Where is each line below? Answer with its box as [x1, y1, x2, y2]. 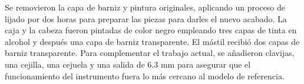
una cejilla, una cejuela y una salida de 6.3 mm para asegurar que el [5, 58, 251, 70]
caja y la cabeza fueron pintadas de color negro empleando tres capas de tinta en [5, 24, 297, 36]
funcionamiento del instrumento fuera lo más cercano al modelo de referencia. [5, 69, 285, 82]
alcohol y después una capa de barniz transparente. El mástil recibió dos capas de [5, 35, 300, 47]
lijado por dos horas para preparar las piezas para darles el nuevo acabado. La [5, 12, 287, 24]
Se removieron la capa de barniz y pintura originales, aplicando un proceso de [5, 1, 286, 13]
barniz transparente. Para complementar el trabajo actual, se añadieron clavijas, [5, 47, 295, 59]
